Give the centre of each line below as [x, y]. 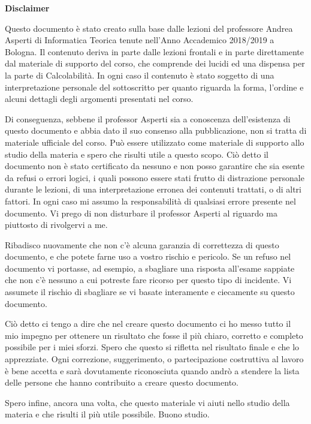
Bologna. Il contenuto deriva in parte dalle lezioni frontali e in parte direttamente [154, 51]
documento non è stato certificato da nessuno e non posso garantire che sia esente [155, 166]
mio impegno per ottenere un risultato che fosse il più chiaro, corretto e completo [154, 335]
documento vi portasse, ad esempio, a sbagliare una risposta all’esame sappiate [150, 268]
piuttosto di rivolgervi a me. [56, 225]
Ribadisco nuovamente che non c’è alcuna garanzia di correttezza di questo [142, 244]
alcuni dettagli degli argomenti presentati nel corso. [99, 99]
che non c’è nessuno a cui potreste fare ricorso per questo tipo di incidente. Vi [148, 280]
